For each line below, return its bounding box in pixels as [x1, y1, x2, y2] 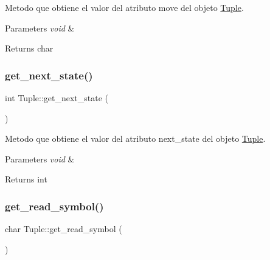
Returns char [5, 42, 54, 55]
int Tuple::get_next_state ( [5, 92, 109, 104]
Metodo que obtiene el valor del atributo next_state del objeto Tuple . [5, 132, 266, 145]
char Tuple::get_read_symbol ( [5, 222, 122, 235]
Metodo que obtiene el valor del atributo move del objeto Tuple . [5, 1, 244, 13]
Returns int [5, 173, 47, 185]
